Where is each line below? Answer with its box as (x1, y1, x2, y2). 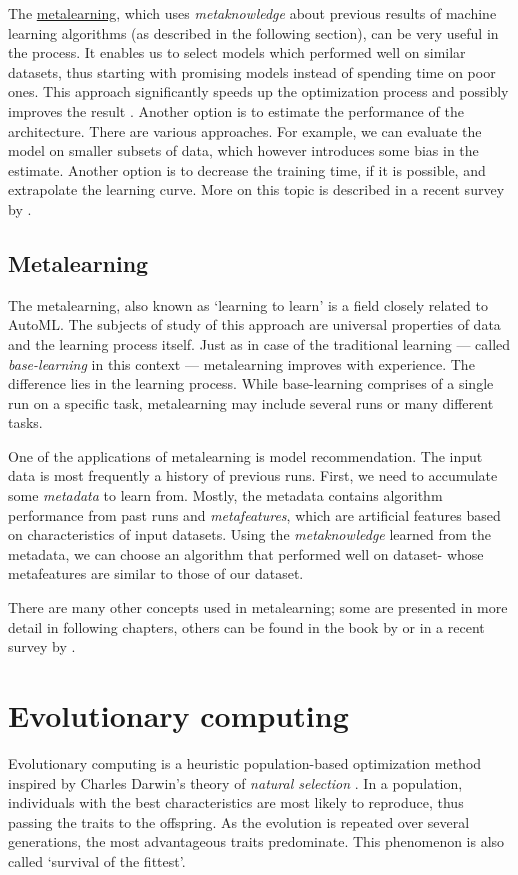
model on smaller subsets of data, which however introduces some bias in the (8, 140, 479, 161)
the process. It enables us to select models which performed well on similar (8, 42, 466, 63)
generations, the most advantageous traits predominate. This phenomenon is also (8, 831, 505, 852)
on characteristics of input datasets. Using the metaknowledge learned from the (8, 524, 492, 545)
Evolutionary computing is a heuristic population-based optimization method (8, 752, 482, 773)
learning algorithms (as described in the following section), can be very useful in (8, 22, 499, 43)
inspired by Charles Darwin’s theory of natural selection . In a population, (8, 772, 463, 793)
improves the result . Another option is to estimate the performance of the (8, 100, 464, 121)
